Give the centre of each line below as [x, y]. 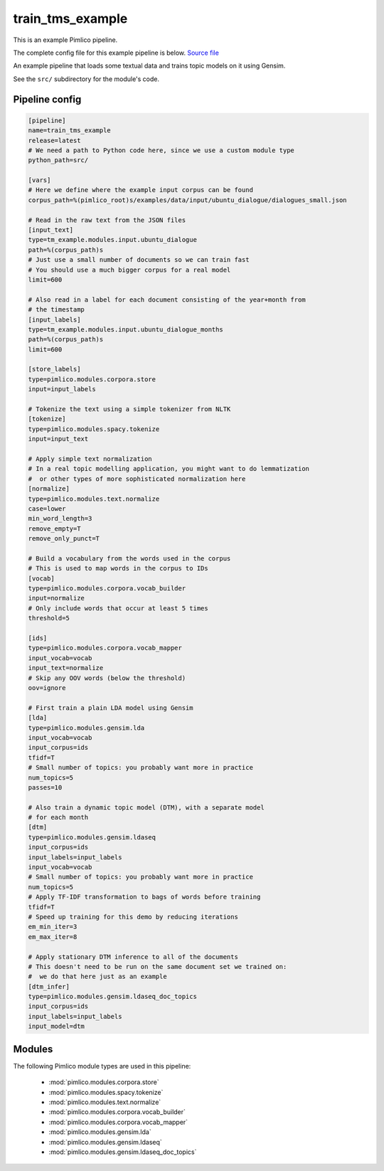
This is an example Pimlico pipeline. [65, 40]
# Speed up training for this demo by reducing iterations [133, 917]
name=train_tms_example [70, 131]
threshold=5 [49, 618]
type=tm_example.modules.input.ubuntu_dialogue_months [126, 329]
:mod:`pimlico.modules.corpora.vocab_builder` [117, 1112]
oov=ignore [47, 688]
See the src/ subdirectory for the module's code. [86, 79]
